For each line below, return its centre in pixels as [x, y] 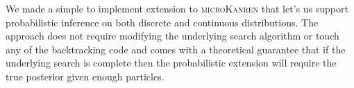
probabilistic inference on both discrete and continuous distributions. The [162, 22]
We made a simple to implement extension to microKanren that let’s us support [177, 8]
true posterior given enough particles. [85, 76]
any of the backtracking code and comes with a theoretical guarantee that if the [176, 49]
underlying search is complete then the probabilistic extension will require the [171, 63]
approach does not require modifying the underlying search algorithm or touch [172, 36]
